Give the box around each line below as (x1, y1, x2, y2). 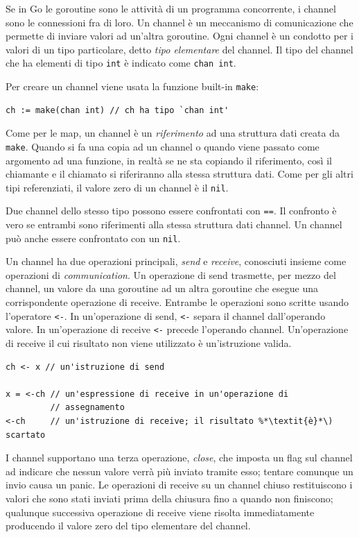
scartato (6, 429, 46, 440)
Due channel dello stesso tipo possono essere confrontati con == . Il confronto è (6, 203, 337, 218)
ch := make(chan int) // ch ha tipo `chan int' (6, 105, 229, 115)
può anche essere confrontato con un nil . (6, 230, 181, 245)
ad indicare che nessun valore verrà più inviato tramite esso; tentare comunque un (6, 463, 353, 478)
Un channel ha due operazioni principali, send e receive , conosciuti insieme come (6, 254, 347, 268)
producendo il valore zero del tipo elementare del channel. (6, 518, 251, 533)
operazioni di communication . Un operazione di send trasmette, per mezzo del (6, 267, 336, 282)
